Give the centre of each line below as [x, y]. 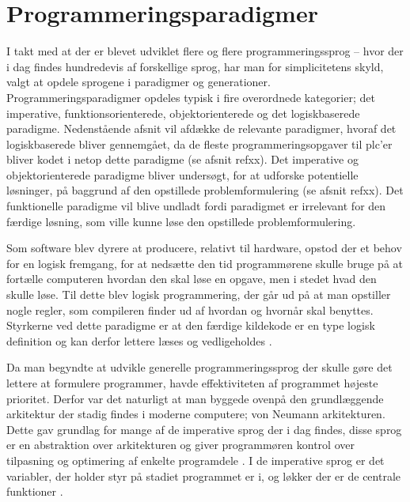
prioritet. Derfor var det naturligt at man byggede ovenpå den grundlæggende [195, 398]
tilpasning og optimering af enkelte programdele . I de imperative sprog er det [196, 460]
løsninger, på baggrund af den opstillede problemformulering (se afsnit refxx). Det [205, 190]
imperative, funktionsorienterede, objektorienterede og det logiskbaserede [183, 113]
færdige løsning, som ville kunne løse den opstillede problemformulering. [181, 221]
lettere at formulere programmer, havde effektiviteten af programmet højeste [192, 383]
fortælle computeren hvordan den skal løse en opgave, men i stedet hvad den [192, 279]
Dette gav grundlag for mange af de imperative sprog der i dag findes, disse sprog [204, 429]
